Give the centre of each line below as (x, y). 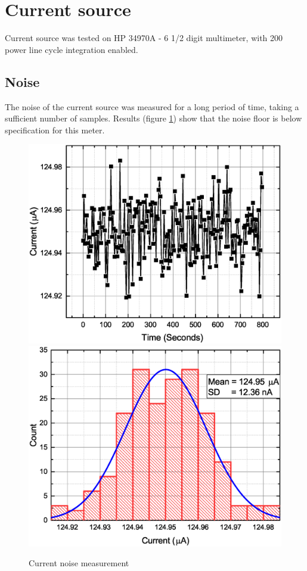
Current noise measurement (79, 563)
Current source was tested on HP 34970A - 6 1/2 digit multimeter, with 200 (144, 38)
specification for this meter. (55, 130)
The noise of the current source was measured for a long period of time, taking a (152, 106)
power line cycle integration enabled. (72, 49)
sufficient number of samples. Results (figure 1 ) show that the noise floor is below (153, 118)
